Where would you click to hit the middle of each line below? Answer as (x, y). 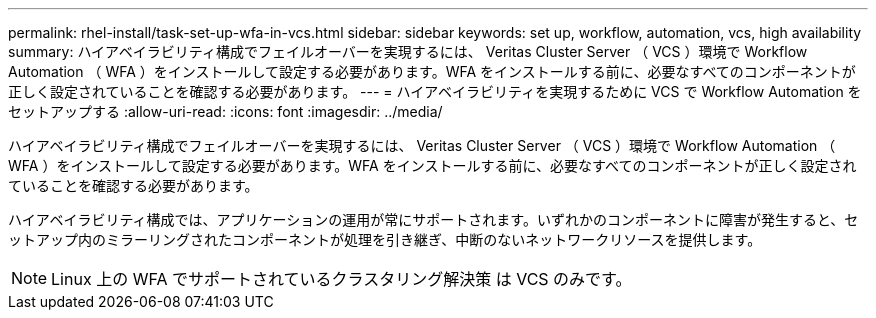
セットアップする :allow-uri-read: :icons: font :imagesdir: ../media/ (225, 111)
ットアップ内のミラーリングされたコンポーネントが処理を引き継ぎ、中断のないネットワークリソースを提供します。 (385, 239)
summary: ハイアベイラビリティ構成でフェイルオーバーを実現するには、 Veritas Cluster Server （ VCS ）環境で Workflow (408, 51)
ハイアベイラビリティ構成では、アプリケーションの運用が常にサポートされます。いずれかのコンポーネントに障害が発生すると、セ (433, 219)
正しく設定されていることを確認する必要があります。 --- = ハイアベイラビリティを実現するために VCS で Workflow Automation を (435, 91)
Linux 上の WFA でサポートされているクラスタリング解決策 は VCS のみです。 (341, 279)
